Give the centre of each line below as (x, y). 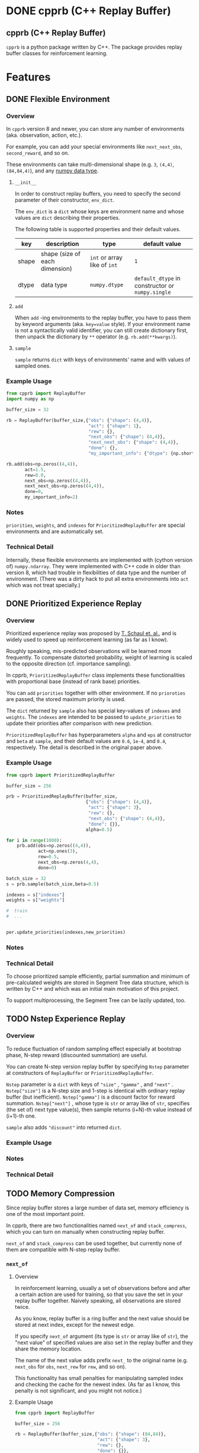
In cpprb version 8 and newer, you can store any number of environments (95, 129)
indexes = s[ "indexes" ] (36, 895)
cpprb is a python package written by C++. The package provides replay (94, 47)
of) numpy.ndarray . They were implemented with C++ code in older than (93, 566)
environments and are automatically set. (55, 532)
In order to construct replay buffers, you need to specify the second (97, 193)
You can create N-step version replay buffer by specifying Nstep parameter (98, 1066)
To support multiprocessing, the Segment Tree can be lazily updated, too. (96, 1000)
